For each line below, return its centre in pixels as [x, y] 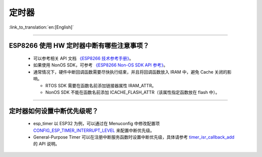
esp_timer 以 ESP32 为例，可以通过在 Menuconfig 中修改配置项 [97, 124]
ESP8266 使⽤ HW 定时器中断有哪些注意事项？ [79, 46]
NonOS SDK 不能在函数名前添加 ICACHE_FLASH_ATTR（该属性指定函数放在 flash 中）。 [133, 92]
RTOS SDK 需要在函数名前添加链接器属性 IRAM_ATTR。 [101, 85]
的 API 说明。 [47, 144]
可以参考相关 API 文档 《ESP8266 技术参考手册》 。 [83, 58]
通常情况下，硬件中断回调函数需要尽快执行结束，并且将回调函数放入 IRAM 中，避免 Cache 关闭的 [130, 72]
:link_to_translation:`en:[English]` [41, 27]
